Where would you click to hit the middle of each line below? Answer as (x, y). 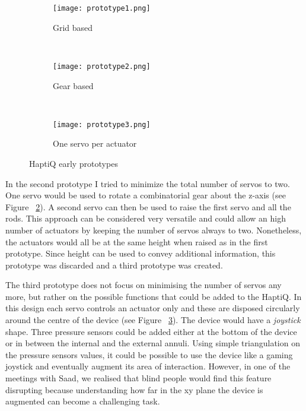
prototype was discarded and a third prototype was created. (114, 265)
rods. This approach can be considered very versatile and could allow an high (146, 218)
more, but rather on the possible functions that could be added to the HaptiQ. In (154, 296)
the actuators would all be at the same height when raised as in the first (137, 241)
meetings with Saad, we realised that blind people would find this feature (138, 378)
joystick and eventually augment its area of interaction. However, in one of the (148, 366)
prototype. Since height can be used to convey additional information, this (141, 253)
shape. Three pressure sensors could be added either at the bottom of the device (151, 331)
